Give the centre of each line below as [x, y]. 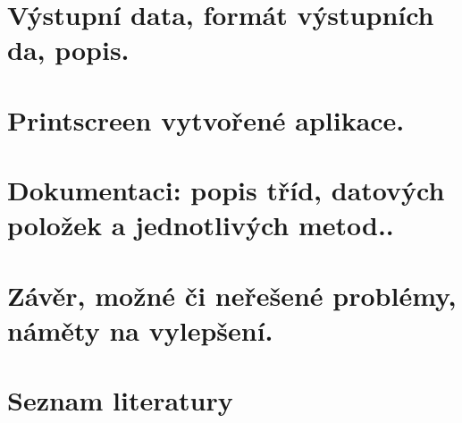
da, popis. [68, 50]
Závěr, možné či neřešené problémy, [232, 295]
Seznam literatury [120, 400]
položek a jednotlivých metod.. [201, 225]
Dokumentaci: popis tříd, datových [226, 190]
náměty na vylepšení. [140, 330]
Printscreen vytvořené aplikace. [206, 119]
